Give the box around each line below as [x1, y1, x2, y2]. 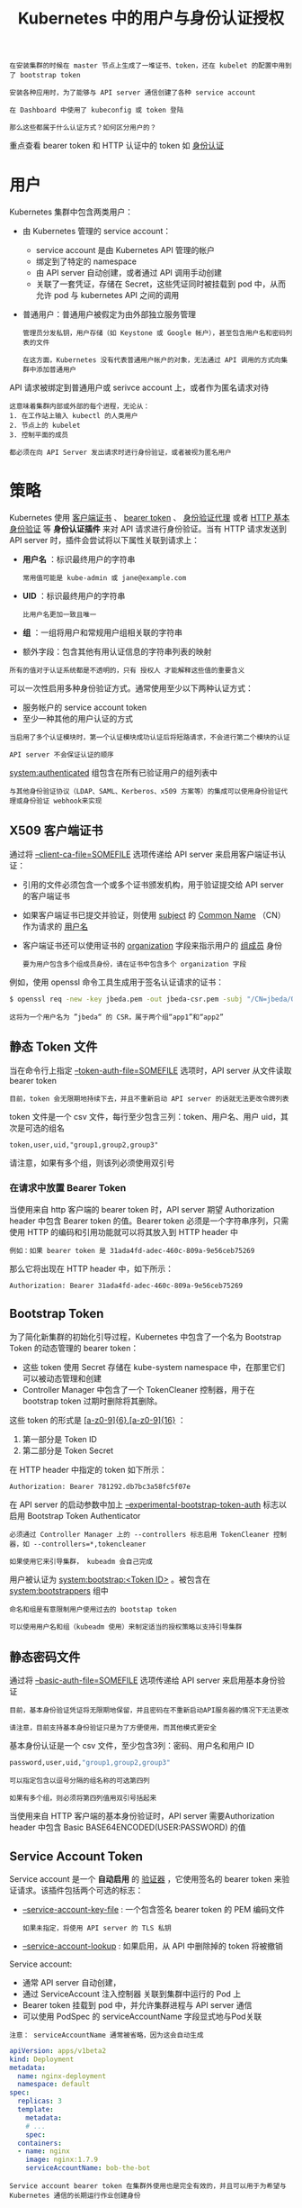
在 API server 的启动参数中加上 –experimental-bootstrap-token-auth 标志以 [9, 1499, 288, 1510]
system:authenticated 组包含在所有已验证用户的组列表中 [9, 768, 218, 778]
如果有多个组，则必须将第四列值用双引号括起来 [9, 1794, 157, 1803]
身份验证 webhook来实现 [22, 796, 102, 806]
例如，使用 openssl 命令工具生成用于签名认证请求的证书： [9, 977, 225, 987]
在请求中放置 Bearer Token [9, 1182, 127, 1195]
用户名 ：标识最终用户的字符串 [22, 554, 136, 565]
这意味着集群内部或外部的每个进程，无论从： [9, 402, 150, 411]
